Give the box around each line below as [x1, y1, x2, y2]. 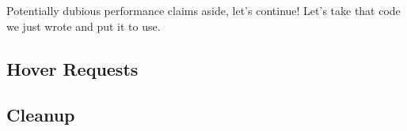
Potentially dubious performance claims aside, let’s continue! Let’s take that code [6, 2, 401, 18]
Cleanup [6, 103, 75, 127]
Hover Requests [6, 56, 139, 80]
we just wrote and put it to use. [6, 17, 161, 34]
